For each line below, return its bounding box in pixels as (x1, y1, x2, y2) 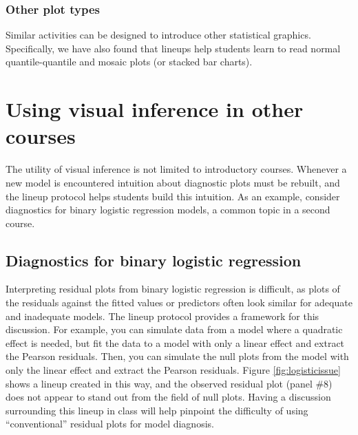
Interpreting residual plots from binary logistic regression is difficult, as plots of (6, 282, 340, 296)
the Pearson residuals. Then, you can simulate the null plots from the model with (6, 349, 349, 363)
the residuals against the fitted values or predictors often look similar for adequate (6, 295, 352, 310)
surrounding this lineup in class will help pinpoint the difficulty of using (6, 403, 308, 417)
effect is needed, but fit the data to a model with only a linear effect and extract (6, 335, 345, 350)
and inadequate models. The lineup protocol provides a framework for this (6, 308, 319, 323)
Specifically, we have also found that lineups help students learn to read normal (6, 41, 341, 55)
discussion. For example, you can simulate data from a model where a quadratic (6, 322, 343, 337)
